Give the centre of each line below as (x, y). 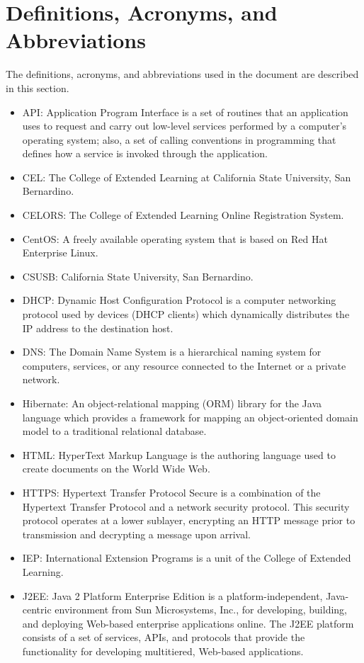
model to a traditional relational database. (114, 431)
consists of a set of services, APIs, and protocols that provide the (164, 637)
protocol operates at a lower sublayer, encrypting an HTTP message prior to (189, 520)
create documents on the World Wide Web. (116, 469)
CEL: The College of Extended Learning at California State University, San (187, 177)
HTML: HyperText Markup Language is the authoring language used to (179, 454)
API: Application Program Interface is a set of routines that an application (185, 112)
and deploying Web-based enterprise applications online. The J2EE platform (188, 623)
